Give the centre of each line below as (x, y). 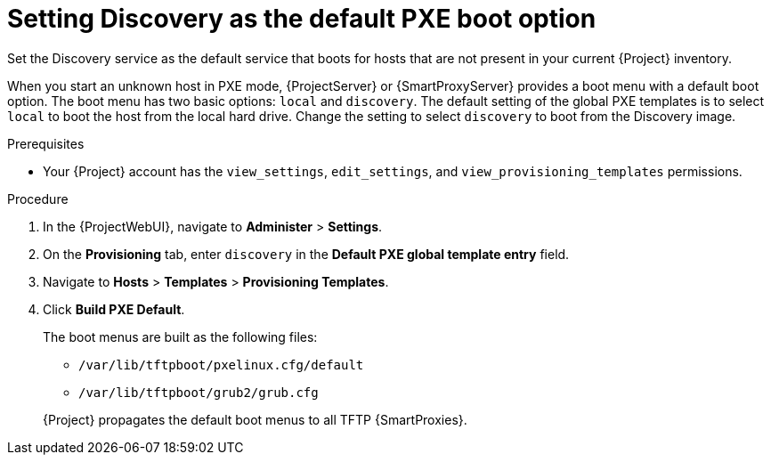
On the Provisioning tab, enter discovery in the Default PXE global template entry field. (306, 254)
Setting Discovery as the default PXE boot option (302, 19)
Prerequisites (46, 143)
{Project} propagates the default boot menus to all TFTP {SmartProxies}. (255, 419)
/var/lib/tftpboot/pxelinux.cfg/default (221, 365)
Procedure (38, 199)
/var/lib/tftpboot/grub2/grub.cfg (199, 392)
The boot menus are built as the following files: (180, 336)
